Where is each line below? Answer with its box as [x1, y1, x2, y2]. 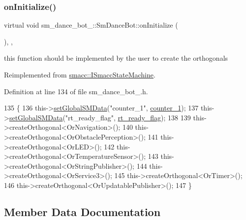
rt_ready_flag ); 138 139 [118, 112, 191, 122]
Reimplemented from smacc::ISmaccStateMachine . [4, 70, 155, 79]
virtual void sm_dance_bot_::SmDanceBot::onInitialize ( [4, 20, 178, 30]
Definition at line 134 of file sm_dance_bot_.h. [4, 86, 148, 96]
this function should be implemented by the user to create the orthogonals [4, 53, 228, 63]
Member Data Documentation [4, 204, 161, 219]
